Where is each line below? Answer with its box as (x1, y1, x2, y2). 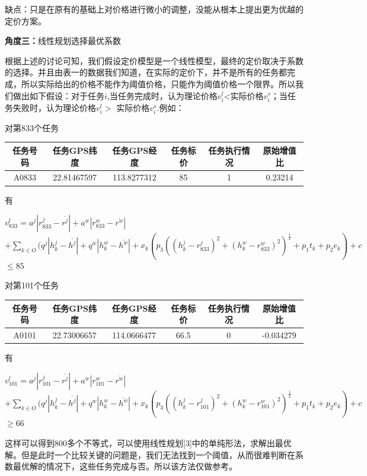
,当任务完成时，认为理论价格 (107, 89, 218, 101)
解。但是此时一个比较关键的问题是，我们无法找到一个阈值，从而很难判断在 (5, 448, 295, 461)
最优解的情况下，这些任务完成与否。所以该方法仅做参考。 (12, 460, 237, 472)
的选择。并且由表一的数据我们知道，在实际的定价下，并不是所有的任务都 (5, 66, 287, 78)
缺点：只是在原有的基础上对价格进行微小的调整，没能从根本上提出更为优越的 (5, 3, 304, 15)
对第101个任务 (5, 279, 59, 291)
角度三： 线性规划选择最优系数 (5, 34, 121, 47)
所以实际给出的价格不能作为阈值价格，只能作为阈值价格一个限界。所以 (21, 77, 295, 90)
